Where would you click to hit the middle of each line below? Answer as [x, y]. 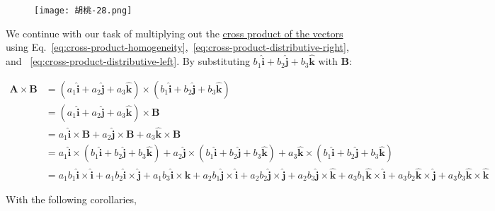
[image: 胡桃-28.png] [83, 11]
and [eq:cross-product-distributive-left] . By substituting [128, 61]
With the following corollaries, [71, 199]
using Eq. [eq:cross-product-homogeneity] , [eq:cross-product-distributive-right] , [177, 47]
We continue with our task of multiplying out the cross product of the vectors [175, 33]
